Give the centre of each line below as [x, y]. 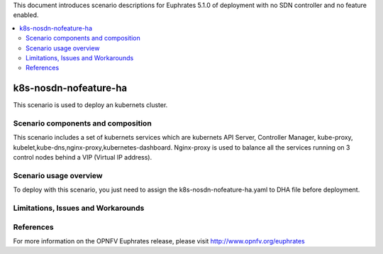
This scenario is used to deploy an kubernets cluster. [90, 105]
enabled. [26, 15]
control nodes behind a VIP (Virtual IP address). [83, 158]
